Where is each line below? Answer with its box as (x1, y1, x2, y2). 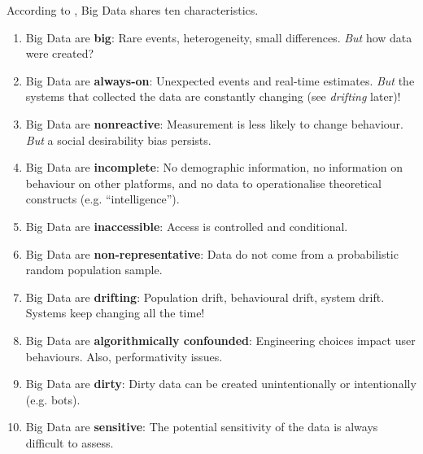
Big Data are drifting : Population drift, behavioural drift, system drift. (25, 288, 385, 305)
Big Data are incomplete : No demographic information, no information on (25, 159, 403, 176)
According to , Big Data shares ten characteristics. (7, 2, 259, 18)
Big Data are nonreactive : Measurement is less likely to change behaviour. (25, 115, 403, 132)
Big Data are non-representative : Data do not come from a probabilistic (25, 245, 399, 262)
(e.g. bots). (25, 391, 81, 408)
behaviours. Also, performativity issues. (25, 347, 223, 365)
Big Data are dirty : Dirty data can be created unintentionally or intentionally (25, 375, 416, 392)
